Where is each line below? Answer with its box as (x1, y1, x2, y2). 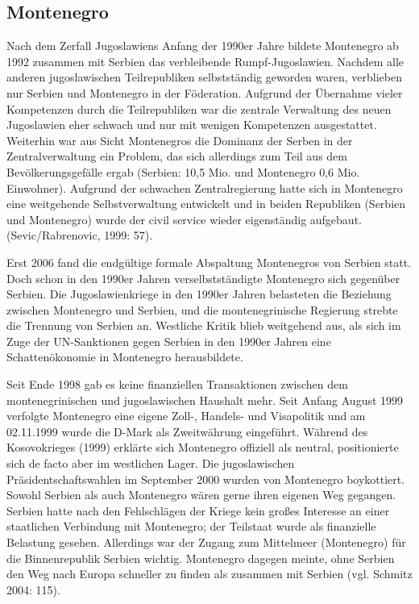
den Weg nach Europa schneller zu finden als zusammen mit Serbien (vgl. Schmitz (6, 565, 413, 582)
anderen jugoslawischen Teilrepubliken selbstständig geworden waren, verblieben (6, 69, 402, 85)
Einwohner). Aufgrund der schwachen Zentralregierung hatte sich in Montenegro (6, 179, 403, 196)
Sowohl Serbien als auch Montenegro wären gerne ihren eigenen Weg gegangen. (6, 486, 396, 503)
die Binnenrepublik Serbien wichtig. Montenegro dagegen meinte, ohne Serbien (6, 549, 395, 566)
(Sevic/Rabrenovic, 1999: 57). (6, 227, 153, 244)
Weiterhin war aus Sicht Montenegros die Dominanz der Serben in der (6, 131, 353, 148)
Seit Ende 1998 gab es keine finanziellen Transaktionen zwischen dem (6, 376, 348, 393)
